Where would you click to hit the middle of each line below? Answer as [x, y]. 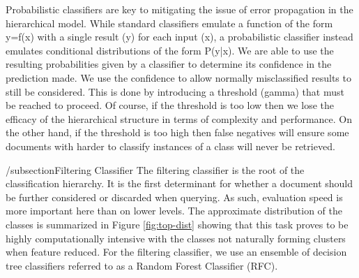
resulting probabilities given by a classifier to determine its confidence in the [169, 64]
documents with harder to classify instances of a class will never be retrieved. [170, 146]
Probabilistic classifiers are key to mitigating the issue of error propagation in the [179, 9]
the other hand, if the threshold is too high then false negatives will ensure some [177, 132]
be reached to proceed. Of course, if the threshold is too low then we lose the [170, 105]
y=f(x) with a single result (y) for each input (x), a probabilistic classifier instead [179, 37]
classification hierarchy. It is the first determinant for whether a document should [179, 183]
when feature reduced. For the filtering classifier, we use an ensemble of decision [176, 252]
